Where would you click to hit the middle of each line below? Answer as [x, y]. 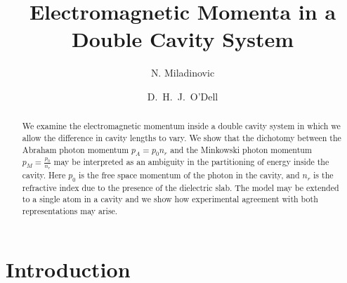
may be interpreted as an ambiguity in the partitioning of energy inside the [191, 161]
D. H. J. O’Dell [183, 96]
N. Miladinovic [183, 73]
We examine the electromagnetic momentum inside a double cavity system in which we [181, 126]
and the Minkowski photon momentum [241, 149]
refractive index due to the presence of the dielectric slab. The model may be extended [181, 187]
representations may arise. [70, 210]
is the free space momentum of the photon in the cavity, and [189, 175]
